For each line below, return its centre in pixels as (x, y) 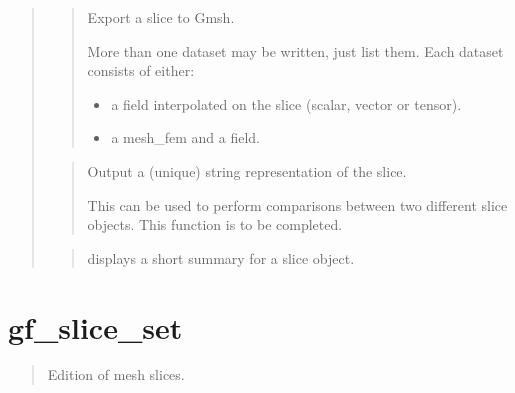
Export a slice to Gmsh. (161, 17)
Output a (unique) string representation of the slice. (247, 170)
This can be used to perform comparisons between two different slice (297, 204)
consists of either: (141, 70)
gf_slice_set (95, 326)
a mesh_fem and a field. (186, 137)
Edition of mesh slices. (116, 374)
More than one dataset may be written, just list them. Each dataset (295, 50)
